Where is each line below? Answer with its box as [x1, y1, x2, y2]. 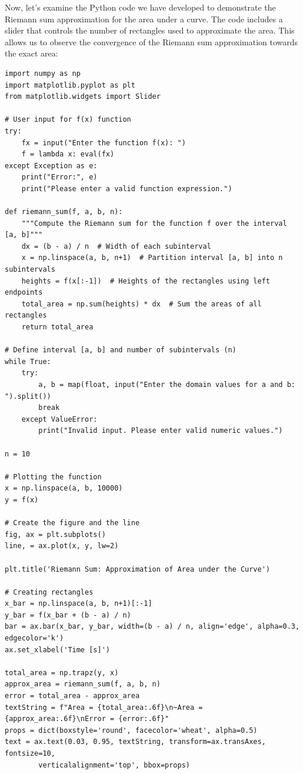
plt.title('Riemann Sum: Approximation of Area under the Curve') [5, 565, 271, 573]
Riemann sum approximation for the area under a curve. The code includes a [5, 12, 283, 25]
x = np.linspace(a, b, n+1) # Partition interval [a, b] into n [21, 253, 283, 262]
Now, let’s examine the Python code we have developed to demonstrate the [5, 1, 276, 13]
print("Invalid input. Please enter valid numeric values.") [38, 426, 283, 435]
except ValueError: [21, 415, 98, 423]
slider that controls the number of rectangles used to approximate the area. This [5, 24, 295, 36]
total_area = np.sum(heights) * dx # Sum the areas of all [21, 299, 262, 308]
